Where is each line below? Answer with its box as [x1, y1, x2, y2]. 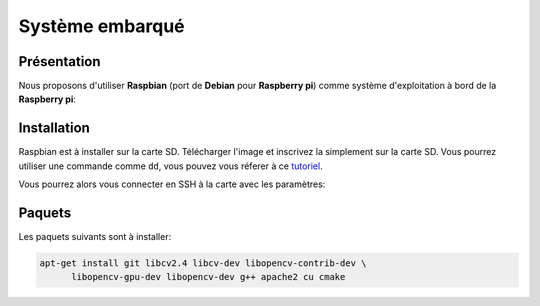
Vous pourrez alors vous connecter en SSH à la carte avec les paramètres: [18, 178, 326, 190]
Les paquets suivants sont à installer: [18, 231, 172, 243]
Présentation [18, 53, 101, 70]
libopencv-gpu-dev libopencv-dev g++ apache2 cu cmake [71, 271, 346, 283]
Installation [18, 120, 90, 137]
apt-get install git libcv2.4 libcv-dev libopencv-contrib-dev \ [39, 258, 367, 269]
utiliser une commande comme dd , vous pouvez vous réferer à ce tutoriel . [18, 160, 324, 172]
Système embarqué [18, 15, 185, 37]
